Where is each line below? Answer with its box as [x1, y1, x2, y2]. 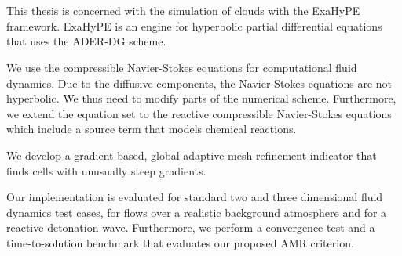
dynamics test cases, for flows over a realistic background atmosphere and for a [6, 204, 387, 220]
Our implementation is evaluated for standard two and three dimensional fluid [6, 189, 383, 205]
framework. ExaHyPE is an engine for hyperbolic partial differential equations [6, 17, 382, 34]
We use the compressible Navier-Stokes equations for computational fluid [6, 59, 357, 75]
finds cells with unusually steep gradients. [6, 162, 206, 178]
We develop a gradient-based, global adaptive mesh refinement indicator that [6, 146, 377, 163]
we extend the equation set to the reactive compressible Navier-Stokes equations [6, 105, 392, 121]
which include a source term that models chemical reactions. [6, 121, 297, 137]
